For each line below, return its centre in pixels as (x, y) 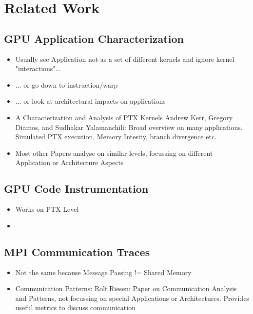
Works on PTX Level (47, 209)
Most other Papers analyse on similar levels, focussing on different (114, 153)
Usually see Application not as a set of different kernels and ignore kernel (125, 59)
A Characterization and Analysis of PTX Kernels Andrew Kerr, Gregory (124, 117)
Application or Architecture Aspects (69, 162)
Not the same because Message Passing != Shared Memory (103, 272)
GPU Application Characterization (94, 38)
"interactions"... (38, 68)
